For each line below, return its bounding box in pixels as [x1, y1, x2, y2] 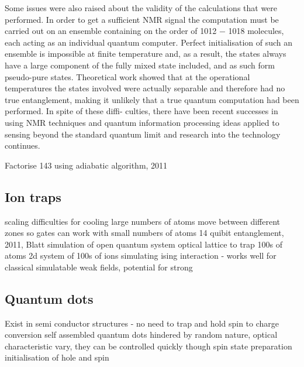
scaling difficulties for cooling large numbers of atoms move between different [5, 215, 280, 227]
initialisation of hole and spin [5, 351, 109, 363]
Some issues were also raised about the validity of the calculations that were [5, 2, 278, 13]
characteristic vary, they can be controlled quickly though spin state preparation [5, 339, 292, 352]
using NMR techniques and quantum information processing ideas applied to [5, 116, 279, 128]
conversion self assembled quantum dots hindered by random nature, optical [5, 328, 278, 341]
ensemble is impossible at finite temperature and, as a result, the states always [5, 47, 286, 60]
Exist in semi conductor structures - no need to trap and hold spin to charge [5, 317, 279, 329]
